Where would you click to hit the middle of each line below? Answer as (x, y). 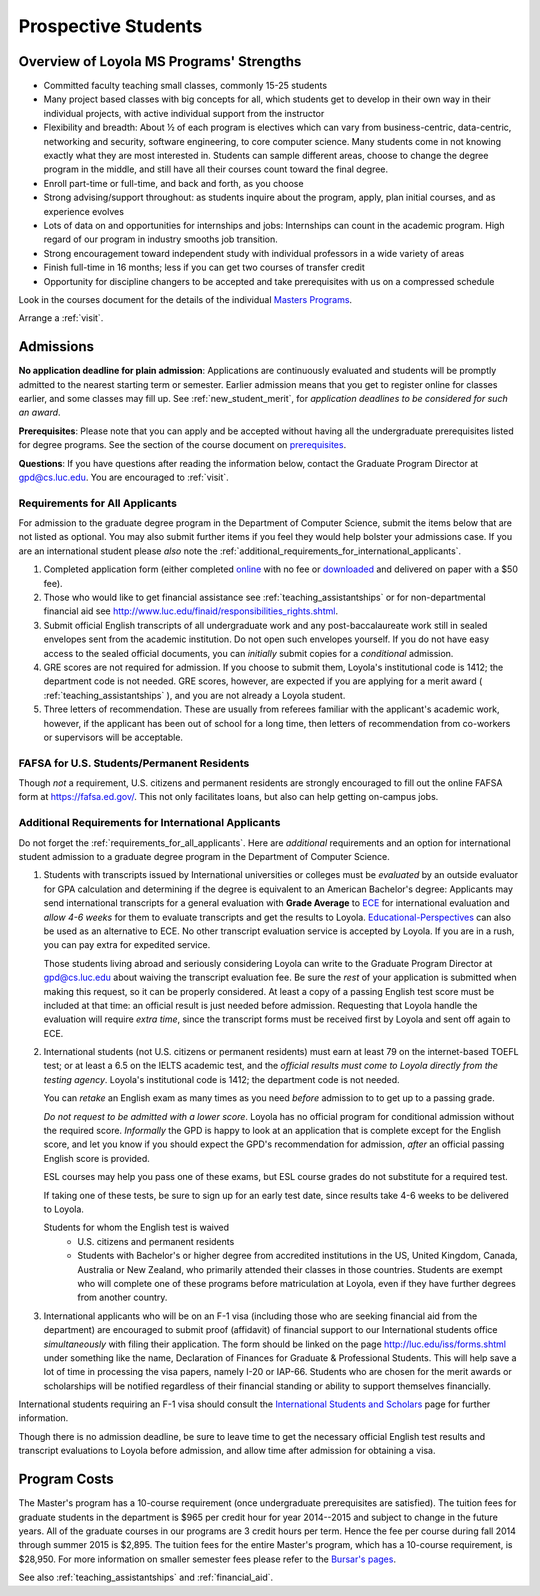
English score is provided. (96, 1158)
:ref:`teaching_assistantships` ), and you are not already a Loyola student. (194, 695)
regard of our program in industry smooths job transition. (161, 239)
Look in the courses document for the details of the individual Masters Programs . (185, 299)
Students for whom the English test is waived (136, 1227)
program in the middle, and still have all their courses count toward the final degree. (216, 169)
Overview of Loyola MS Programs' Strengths (160, 61)
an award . (39, 412)
